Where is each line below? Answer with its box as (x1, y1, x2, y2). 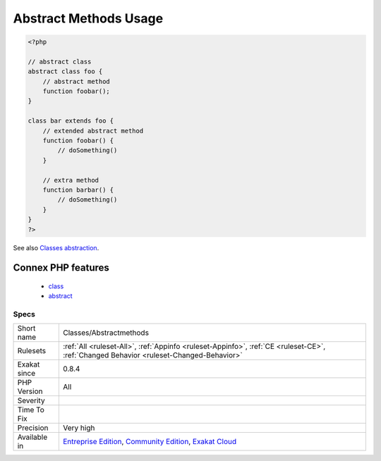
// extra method (42, 176, 99, 184)
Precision (17, 423, 49, 433)
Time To (17, 405, 45, 415)
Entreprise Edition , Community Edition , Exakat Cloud (62, 437, 237, 447)
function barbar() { (42, 186, 114, 194)
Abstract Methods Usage (13, 11, 164, 26)
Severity (17, 395, 45, 405)
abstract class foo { (28, 68, 103, 75)
